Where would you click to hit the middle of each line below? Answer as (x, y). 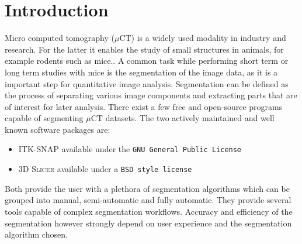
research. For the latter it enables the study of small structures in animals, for (144, 49)
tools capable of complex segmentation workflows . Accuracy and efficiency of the (149, 211)
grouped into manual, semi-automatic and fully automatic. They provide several (148, 200)
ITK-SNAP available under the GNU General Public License (130, 149)
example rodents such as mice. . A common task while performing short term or (147, 61)
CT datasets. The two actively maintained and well (183, 118)
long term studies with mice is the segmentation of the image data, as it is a (141, 72)
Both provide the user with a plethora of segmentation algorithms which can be (147, 188)
